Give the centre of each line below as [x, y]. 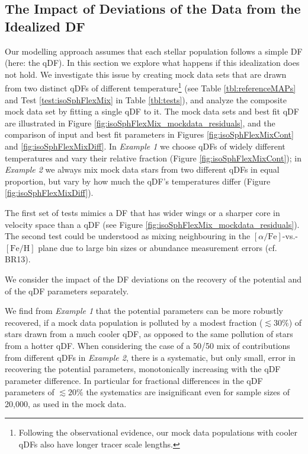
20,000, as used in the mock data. [66, 403]
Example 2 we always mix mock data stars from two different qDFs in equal [142, 169]
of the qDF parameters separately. [67, 291]
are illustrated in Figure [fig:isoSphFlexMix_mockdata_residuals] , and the [140, 123]
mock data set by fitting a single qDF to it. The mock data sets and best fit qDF [152, 111]
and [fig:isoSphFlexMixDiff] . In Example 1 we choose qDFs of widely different [145, 146]
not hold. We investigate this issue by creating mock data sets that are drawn [146, 74]
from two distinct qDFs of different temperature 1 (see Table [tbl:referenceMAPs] [150, 87]
